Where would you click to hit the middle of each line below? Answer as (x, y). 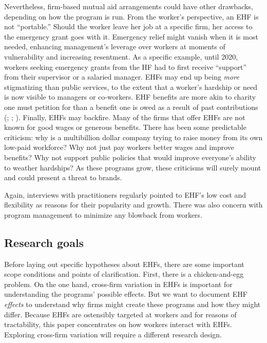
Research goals (44, 242)
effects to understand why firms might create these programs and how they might (132, 304)
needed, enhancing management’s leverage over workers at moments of (115, 46)
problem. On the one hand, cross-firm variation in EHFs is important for (118, 284)
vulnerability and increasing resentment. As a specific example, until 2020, (121, 56)
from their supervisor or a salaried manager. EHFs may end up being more (122, 77)
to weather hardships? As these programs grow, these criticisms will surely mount (133, 167)
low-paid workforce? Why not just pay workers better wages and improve (119, 147)
